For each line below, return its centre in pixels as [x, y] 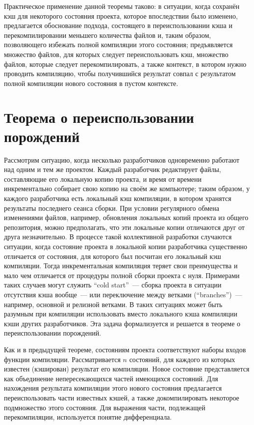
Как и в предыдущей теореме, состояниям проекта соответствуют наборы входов [125, 349]
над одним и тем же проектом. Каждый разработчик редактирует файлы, [113, 169]
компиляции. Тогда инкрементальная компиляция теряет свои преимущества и [121, 266]
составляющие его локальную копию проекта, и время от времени [103, 179]
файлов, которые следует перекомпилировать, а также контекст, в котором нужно [125, 64]
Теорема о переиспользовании [99, 117]
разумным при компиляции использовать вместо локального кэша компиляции [121, 314]
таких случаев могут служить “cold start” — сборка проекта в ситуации [113, 285]
